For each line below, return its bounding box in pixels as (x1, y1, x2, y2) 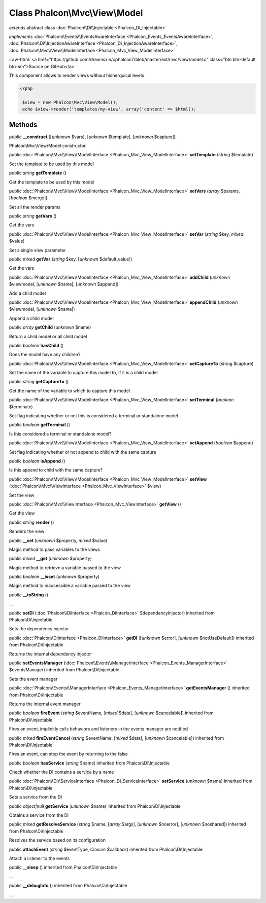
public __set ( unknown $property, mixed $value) (9, 538, 108, 543)
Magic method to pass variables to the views (9, 546, 100, 552)
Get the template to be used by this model (9, 179, 95, 185)
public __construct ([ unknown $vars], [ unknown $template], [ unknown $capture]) (9, 134, 176, 140)
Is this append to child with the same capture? (9, 467, 103, 473)
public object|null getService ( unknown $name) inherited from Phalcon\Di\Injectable (9, 803, 181, 809)
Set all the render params (9, 204, 61, 210)
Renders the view (9, 528, 45, 535)
